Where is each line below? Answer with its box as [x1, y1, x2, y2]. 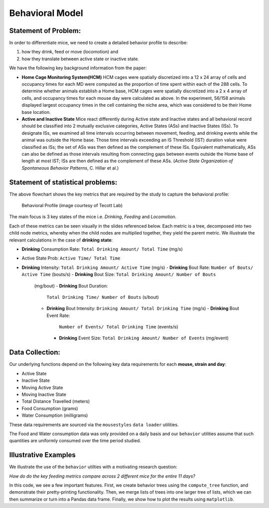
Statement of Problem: [9, 26, 81, 35]
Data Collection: [9, 348, 61, 357]
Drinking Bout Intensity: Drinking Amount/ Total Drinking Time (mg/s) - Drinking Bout [46, 305, 239, 311]
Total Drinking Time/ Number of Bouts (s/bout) [46, 294, 159, 300]
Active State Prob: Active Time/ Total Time [21, 255, 121, 261]
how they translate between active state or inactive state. [21, 55, 139, 62]
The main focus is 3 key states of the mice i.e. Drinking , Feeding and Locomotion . [9, 214, 177, 220]
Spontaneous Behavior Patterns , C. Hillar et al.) [21, 165, 119, 171]
